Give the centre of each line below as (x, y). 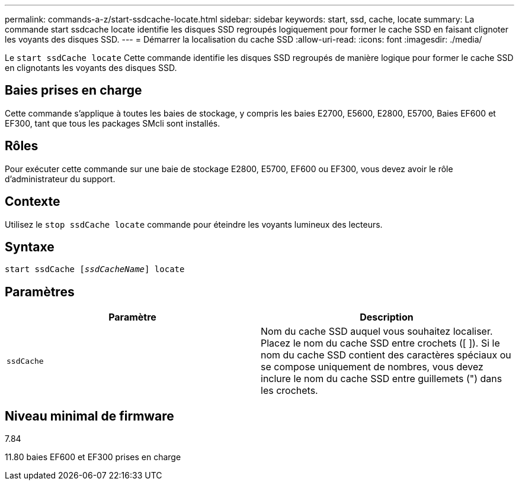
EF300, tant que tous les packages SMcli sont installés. (113, 123)
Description (387, 317)
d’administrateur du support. (60, 179)
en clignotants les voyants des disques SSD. (91, 68)
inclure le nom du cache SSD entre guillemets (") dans (382, 379)
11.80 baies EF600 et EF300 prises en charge (93, 457)
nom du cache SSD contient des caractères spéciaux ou (386, 355)
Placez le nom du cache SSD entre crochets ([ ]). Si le (380, 343)
